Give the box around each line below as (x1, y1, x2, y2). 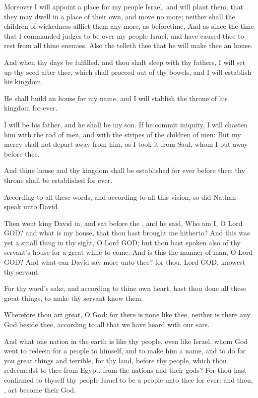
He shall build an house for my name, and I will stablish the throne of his (4, 93, 228, 103)
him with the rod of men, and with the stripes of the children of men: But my (4, 129, 241, 139)
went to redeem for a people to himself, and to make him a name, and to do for (4, 345, 246, 356)
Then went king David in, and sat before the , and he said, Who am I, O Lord (4, 218, 243, 228)
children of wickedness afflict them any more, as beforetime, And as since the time (4, 21, 254, 31)
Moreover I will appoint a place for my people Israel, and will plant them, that (4, 1, 244, 11)
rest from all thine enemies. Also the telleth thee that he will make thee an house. (4, 40, 253, 51)
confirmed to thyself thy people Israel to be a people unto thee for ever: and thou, (4, 375, 253, 385)
